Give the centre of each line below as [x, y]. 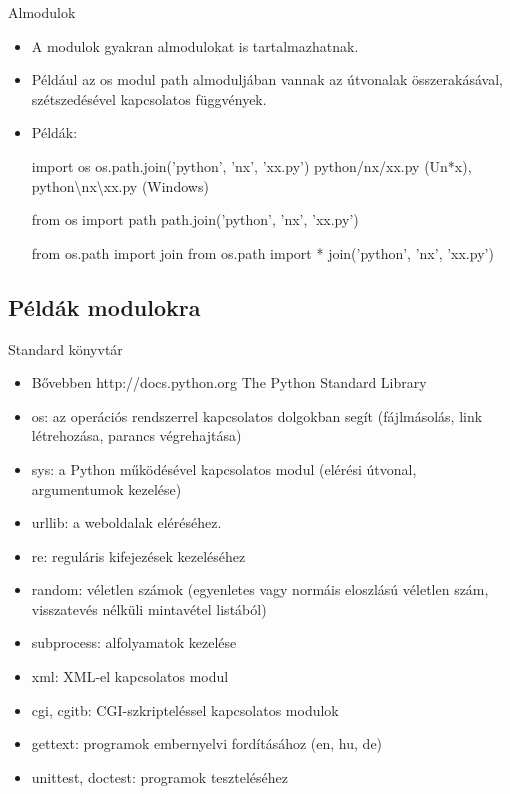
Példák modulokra [104, 306]
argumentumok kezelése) [106, 488]
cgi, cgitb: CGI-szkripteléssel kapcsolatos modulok [185, 709]
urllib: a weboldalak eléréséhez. [126, 522]
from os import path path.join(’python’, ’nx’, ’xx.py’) [195, 219]
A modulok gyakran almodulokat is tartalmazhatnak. [195, 45]
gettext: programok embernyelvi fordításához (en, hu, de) [207, 743]
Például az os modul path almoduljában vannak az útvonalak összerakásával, [267, 79]
